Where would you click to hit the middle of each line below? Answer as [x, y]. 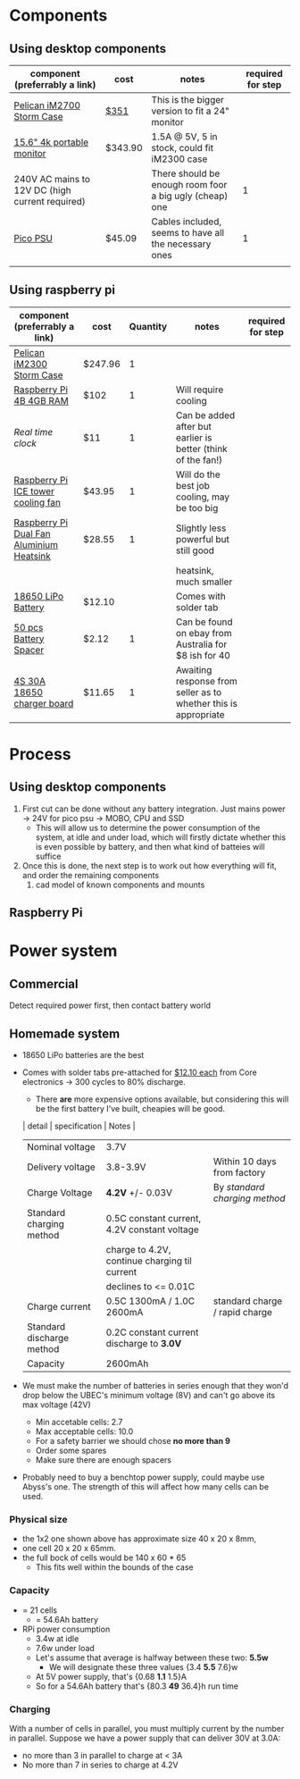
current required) [50, 201]
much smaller [204, 582]
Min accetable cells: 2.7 [79, 1422]
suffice [48, 856]
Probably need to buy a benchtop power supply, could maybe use [143, 1477]
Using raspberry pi [62, 290]
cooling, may [203, 497]
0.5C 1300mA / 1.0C [150, 1301]
